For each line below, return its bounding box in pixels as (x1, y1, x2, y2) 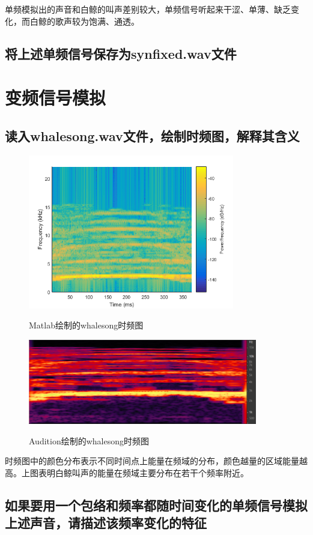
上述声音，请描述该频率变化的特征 (5, 513, 207, 532)
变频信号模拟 (5, 85, 106, 110)
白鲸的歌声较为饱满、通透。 (29, 14, 139, 27)
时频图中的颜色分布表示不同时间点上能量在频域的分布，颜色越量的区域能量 (5, 455, 299, 467)
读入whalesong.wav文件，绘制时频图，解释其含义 (5, 126, 300, 145)
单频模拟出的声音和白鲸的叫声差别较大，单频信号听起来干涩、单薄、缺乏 (5, 3, 291, 15)
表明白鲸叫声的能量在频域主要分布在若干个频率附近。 (38, 467, 249, 479)
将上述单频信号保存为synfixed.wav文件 (5, 44, 237, 62)
